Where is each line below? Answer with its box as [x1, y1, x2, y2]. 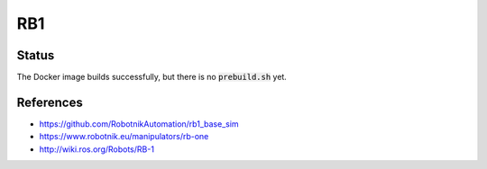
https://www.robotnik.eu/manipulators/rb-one [39, 131, 209, 142]
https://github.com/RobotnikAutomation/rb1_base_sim [39, 118, 239, 129]
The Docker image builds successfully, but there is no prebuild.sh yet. [16, 72, 288, 83]
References [16, 94, 83, 110]
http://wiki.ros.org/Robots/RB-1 [39, 144, 155, 155]
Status [16, 48, 55, 63]
